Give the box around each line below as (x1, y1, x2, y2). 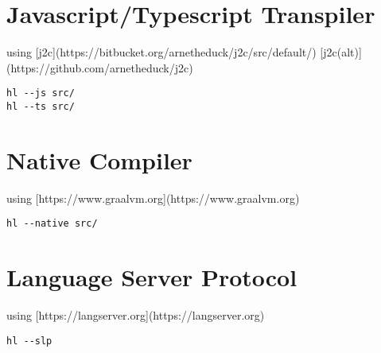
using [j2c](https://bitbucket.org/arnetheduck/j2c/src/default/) (6, 44, 317, 60)
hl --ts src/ (6, 100, 75, 112)
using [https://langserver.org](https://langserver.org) (6, 307, 265, 324)
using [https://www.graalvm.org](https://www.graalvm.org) (6, 189, 300, 206)
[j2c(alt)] (320, 44, 362, 60)
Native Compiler (6, 143, 192, 176)
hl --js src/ (6, 87, 75, 99)
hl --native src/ (6, 218, 98, 230)
